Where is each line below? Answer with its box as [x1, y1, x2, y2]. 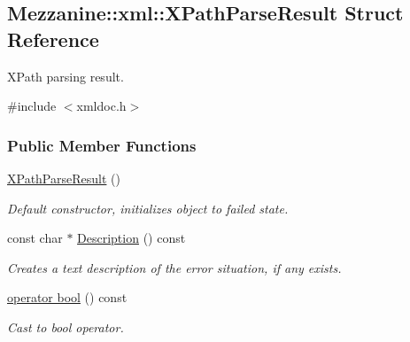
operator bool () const [7, 288, 128, 307]
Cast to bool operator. [7, 317, 124, 336]
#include [7, 97, 57, 115]
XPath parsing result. [7, 66, 124, 85]
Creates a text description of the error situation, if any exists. [7, 258, 342, 276]
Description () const [77, 229, 186, 247]
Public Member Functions [7, 134, 197, 156]
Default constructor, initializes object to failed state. [7, 198, 289, 217]
